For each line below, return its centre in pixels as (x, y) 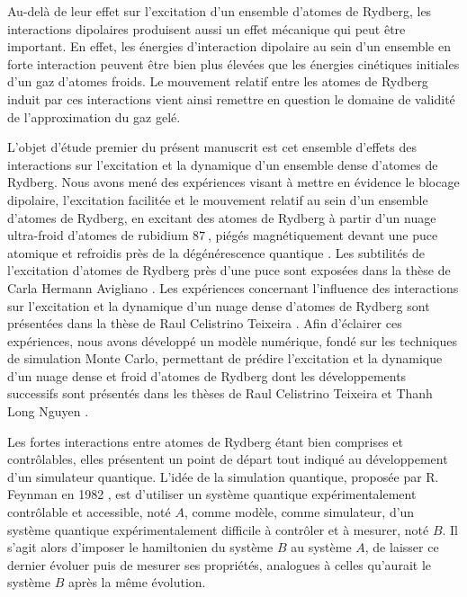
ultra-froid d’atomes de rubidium (98, 235)
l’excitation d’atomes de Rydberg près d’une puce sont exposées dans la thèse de (229, 270)
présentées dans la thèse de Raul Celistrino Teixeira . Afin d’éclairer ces (205, 323)
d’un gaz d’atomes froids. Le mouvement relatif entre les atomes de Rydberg (218, 81)
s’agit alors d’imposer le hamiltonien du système (140, 547)
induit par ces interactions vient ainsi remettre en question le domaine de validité (231, 98)
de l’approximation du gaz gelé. (94, 116)
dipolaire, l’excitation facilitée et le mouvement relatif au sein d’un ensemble (218, 199)
